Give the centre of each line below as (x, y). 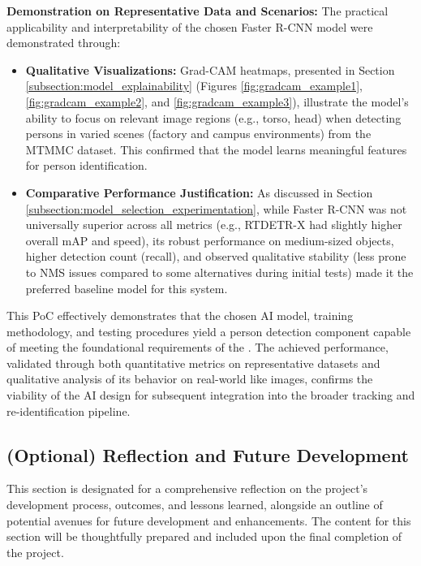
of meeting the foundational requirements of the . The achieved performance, (198, 347)
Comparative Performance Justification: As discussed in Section (199, 192)
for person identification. (86, 165)
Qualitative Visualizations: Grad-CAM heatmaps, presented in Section (210, 69)
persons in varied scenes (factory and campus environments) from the (198, 134)
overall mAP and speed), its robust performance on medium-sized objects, (210, 240)
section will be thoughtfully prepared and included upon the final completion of (204, 536)
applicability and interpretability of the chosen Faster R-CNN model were (190, 26)
